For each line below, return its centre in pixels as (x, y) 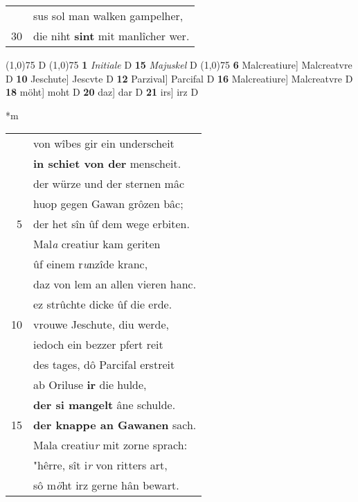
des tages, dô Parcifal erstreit (104, 365)
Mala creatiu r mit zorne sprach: (110, 445)
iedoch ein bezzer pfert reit (98, 345)
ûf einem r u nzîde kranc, (91, 264)
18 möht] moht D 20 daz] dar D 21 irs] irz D (102, 92)
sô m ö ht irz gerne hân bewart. (106, 485)
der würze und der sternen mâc (109, 184)
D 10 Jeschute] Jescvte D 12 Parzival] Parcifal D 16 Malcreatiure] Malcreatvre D (179, 78)
